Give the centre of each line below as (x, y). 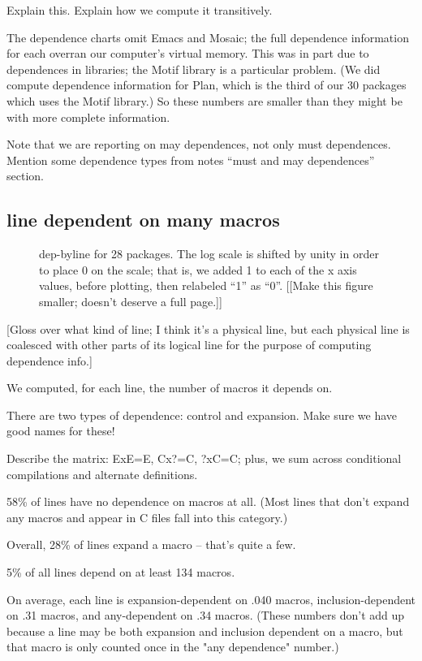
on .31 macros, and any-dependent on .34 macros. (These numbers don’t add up (206, 615)
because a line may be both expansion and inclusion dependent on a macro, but (205, 631)
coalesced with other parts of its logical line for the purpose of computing (189, 345)
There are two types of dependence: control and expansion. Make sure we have (202, 415)
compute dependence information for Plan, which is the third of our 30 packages (207, 85)
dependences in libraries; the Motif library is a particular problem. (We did (194, 69)
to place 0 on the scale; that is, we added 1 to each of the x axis (198, 269)
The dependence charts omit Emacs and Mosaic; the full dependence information (208, 37)
